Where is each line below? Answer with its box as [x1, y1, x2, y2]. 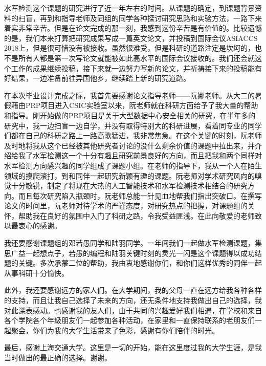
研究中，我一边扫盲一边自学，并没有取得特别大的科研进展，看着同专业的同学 [4, 120, 262, 131]
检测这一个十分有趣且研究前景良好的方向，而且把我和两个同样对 [47, 150, 262, 161]
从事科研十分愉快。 [4, 267, 69, 278]
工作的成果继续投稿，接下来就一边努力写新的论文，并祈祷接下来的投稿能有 [11, 62, 262, 73]
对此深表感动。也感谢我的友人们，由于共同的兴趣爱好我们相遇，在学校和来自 [4, 305, 262, 315]
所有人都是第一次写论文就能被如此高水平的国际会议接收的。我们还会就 [18, 52, 255, 63]
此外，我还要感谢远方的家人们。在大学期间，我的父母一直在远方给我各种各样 [4, 285, 262, 295]
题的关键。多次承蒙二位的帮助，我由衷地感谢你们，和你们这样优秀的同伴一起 [4, 257, 262, 268]
